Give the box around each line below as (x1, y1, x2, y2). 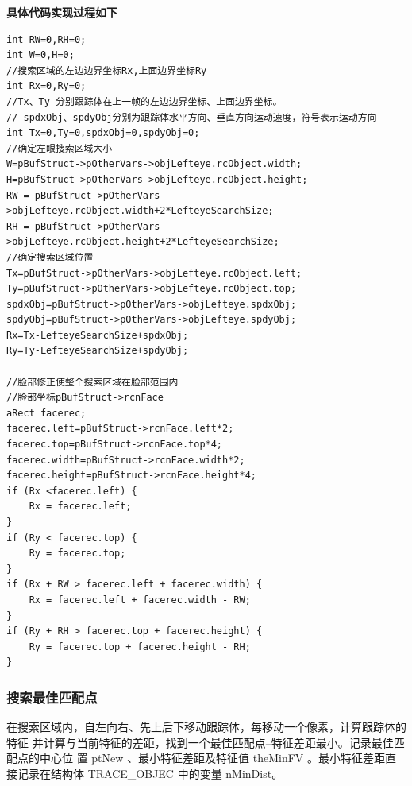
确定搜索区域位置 (17, 251, 94, 263)
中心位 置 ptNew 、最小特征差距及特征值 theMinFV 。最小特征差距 (39, 749, 385, 766)
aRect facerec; (6, 407, 87, 419)
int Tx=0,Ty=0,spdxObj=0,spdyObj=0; (6, 127, 200, 139)
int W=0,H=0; (6, 49, 75, 61)
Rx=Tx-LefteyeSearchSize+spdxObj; (6, 329, 189, 341)
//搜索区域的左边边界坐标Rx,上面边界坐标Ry (6, 64, 207, 76)
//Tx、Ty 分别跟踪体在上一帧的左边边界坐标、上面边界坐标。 (6, 95, 283, 107)
